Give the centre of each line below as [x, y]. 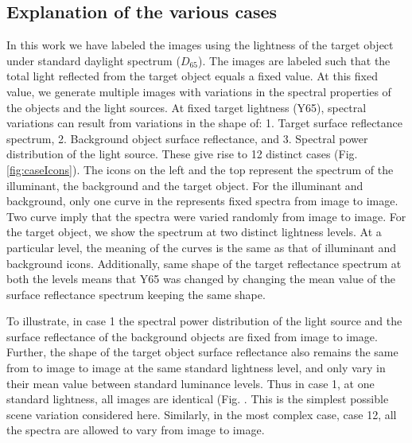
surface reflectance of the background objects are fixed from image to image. [192, 336]
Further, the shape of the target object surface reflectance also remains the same [202, 352]
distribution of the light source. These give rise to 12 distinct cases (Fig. [182, 154]
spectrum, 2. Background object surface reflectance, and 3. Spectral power [187, 138]
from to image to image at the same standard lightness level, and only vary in [196, 368]
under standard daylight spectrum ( [93, 60]
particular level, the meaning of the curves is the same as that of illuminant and [202, 247]
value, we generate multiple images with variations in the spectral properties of [199, 91]
